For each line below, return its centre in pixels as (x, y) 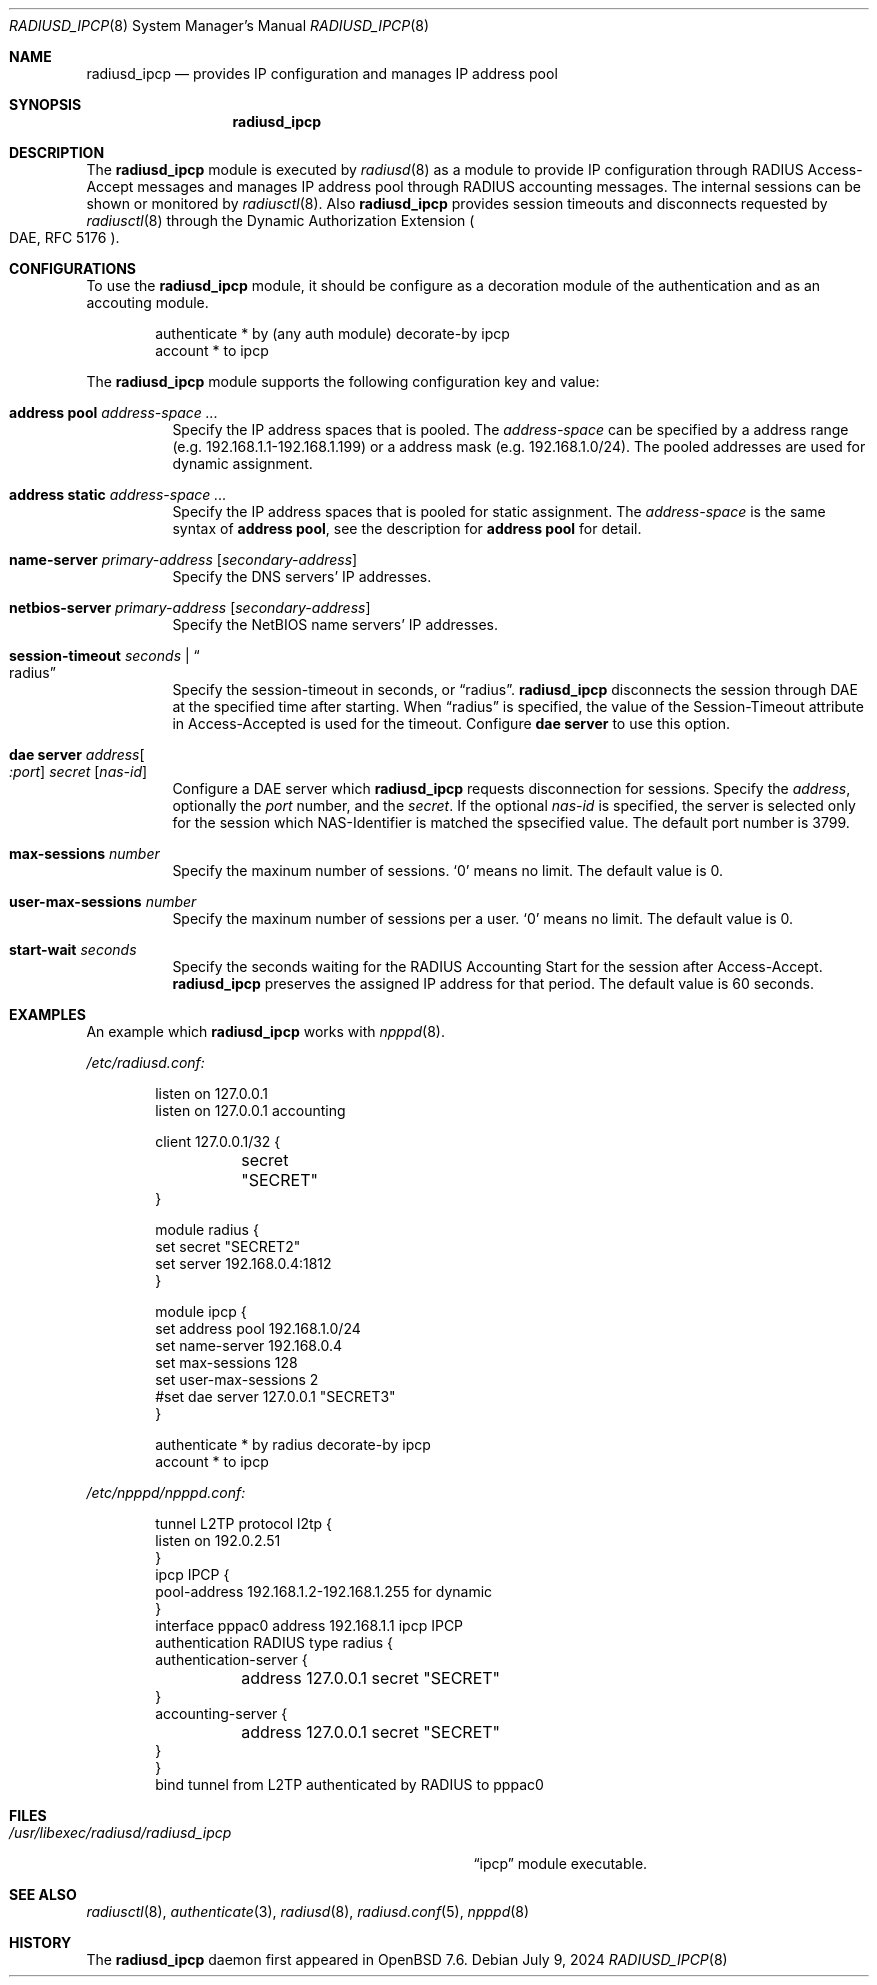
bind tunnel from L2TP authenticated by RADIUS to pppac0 (349, 1784)
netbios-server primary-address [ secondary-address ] (190, 607)
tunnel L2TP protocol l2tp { (243, 1523)
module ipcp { (201, 1311)
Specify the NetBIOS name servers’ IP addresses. (335, 624)
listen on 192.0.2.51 (218, 1540)
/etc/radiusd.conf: (145, 1062)
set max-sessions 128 (226, 1362)
